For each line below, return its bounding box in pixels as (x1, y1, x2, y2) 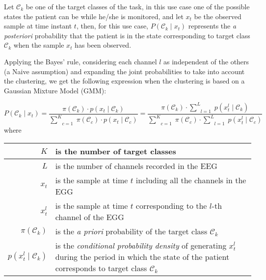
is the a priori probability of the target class (55, 225, 208, 237)
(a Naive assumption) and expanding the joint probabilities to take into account (4, 66, 245, 76)
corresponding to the (135, 199, 207, 211)
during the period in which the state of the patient (55, 251, 230, 262)
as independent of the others (163, 56, 249, 66)
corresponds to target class (55, 262, 147, 274)
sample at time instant (4, 21, 72, 31)
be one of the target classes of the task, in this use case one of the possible (26, 1, 250, 11)
